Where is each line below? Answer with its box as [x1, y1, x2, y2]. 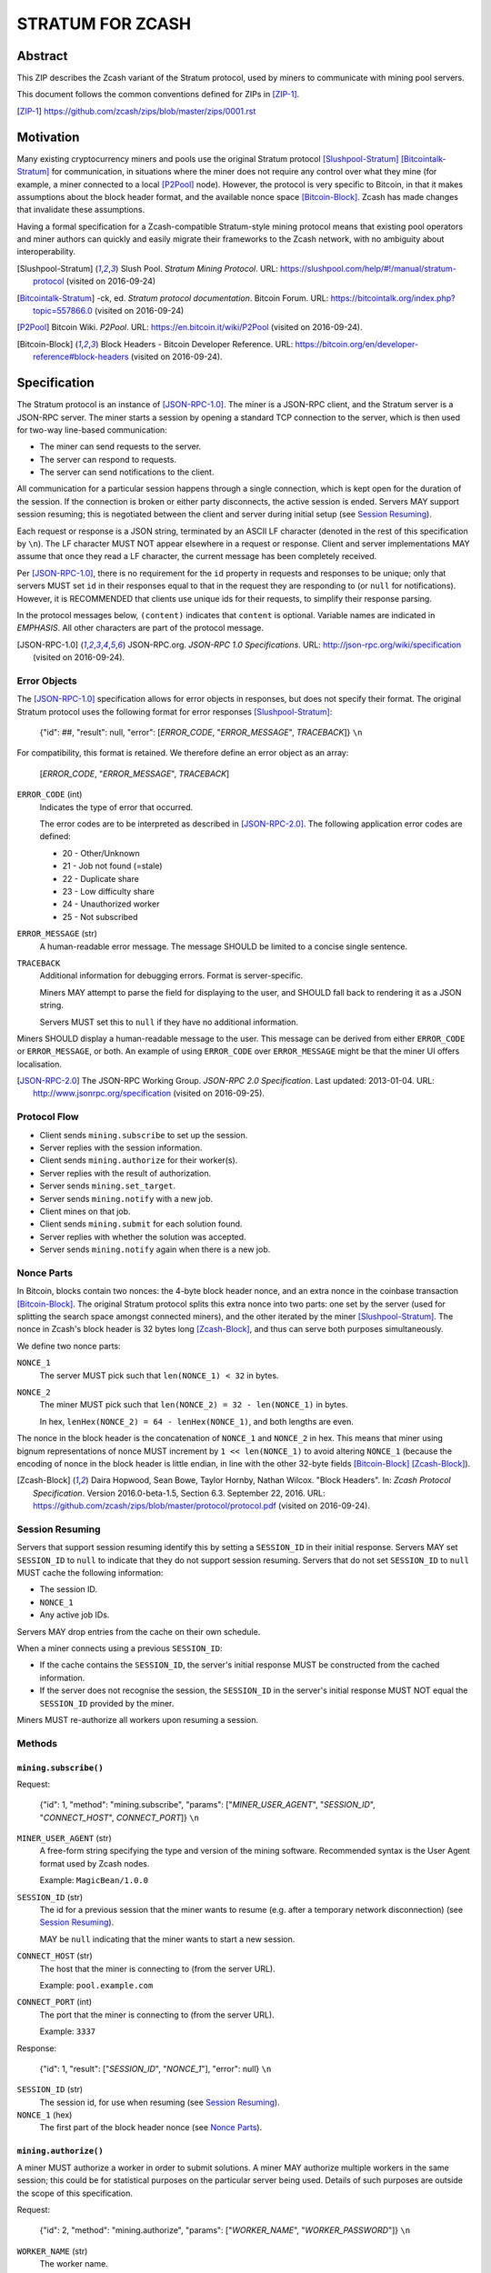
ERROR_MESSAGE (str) [16, 928, 97, 939]
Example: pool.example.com [39, 1979, 154, 1990]
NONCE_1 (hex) [16, 2109, 73, 2120]
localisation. [16, 1058, 63, 1069]
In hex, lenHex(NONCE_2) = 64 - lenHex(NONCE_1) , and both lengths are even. [39, 1416, 354, 1427]
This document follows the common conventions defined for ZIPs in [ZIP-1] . [16, 89, 300, 100]
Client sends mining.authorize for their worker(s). [39, 1155, 238, 1166]
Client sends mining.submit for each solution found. [39, 1218, 243, 1229]
